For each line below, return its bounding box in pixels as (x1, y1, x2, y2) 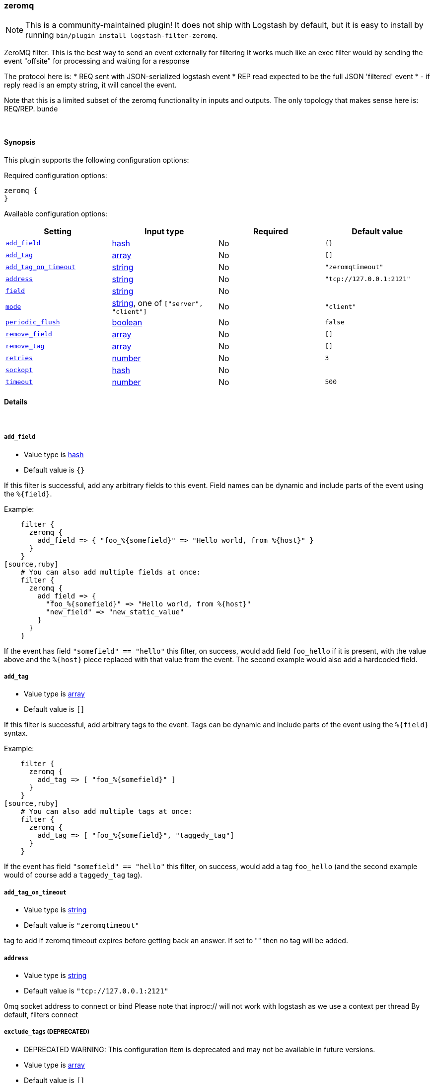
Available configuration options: (4, 209, 107, 218)
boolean (112, 317, 143, 327)
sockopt (5, 366, 33, 374)
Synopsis (4, 137, 36, 146)
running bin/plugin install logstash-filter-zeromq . (25, 30, 218, 40)
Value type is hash (24, 450, 84, 459)
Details (4, 397, 28, 406)
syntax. (4, 729, 28, 738)
